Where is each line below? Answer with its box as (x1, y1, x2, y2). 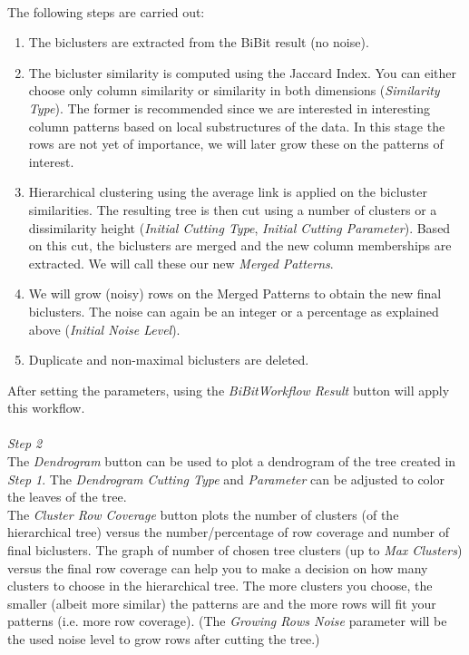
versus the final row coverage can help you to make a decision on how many (7, 558, 428, 577)
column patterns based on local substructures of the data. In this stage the (28, 116, 445, 135)
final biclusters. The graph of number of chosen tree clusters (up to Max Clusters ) (7, 541, 463, 560)
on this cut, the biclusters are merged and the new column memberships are (28, 236, 452, 255)
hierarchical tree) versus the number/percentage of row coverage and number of (7, 523, 449, 542)
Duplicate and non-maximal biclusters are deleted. (28, 350, 309, 369)
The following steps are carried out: (7, 2, 205, 21)
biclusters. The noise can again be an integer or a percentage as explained (28, 301, 439, 320)
